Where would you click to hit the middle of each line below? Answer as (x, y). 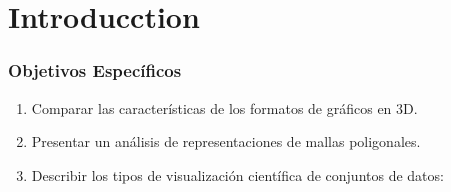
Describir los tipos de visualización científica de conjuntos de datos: (237, 174)
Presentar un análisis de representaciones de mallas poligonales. (226, 141)
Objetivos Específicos (95, 70)
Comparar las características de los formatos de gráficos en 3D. (224, 107)
